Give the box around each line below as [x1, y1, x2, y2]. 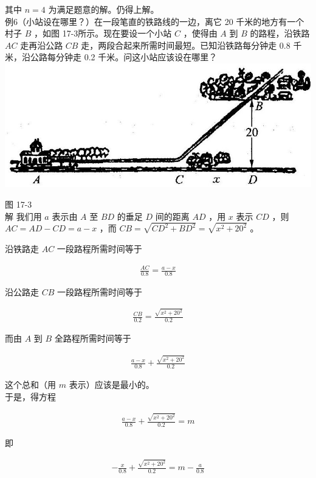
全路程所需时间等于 [54, 332, 131, 345]
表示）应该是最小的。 [69, 378, 154, 391]
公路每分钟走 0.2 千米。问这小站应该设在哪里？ [30, 51, 218, 63]
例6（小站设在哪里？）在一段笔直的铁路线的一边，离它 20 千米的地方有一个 [5, 15, 304, 27]
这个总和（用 [5, 378, 56, 391]
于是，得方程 [5, 390, 56, 402]
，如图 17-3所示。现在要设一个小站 [33, 27, 172, 40]
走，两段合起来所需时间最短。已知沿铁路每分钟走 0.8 [81, 38, 290, 51]
